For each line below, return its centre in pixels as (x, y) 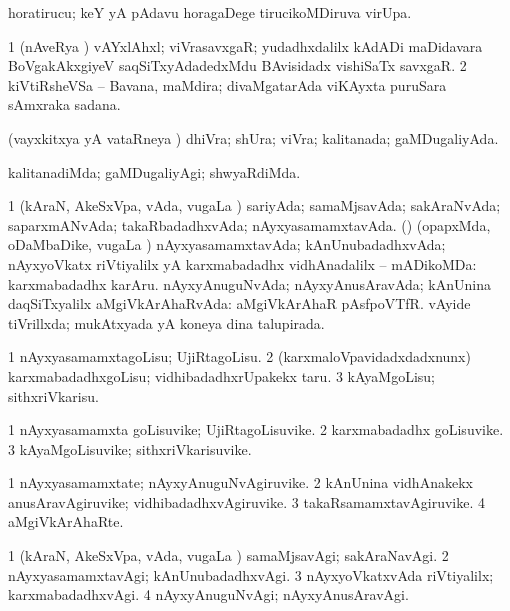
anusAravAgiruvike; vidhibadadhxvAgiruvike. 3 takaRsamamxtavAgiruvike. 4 (246, 501)
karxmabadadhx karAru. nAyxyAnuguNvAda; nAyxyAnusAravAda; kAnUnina (249, 283)
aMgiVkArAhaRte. (66, 521)
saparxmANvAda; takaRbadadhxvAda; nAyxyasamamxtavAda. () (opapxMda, (249, 224)
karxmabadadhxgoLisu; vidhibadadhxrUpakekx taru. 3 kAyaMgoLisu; (221, 375)
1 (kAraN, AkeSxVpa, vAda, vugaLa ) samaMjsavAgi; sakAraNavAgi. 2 (228, 555)
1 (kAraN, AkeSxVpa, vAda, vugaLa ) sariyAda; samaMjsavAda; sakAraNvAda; (254, 205)
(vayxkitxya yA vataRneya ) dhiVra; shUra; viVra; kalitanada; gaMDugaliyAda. (253, 137)
